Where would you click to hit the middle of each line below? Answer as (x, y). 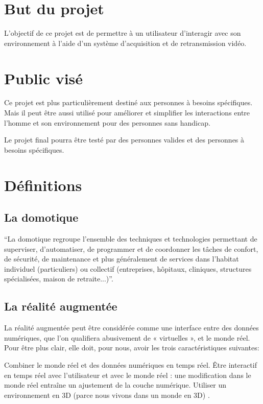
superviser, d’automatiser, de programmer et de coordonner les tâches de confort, (131, 248)
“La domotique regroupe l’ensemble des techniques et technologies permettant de (131, 238)
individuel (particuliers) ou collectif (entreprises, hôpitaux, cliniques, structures (128, 268)
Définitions (43, 185)
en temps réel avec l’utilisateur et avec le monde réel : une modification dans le (128, 375)
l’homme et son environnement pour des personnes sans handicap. (107, 122)
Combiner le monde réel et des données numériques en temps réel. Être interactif (130, 364)
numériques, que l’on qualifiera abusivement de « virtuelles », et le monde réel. (127, 337)
